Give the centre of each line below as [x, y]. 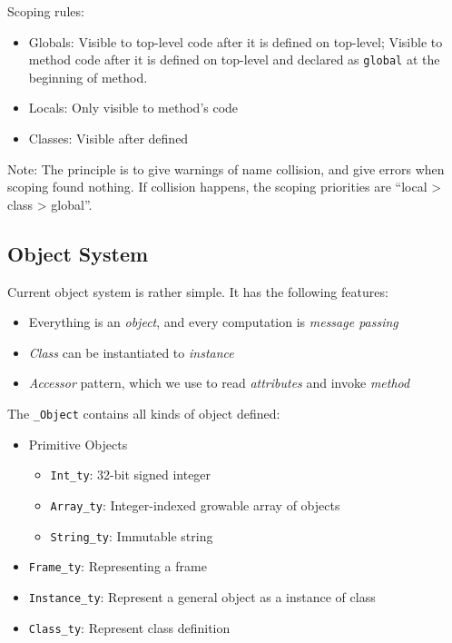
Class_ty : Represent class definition [129, 627]
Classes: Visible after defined [108, 138]
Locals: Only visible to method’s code [133, 108]
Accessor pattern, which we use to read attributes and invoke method [219, 383]
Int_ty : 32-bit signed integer [131, 475]
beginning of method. [88, 77]
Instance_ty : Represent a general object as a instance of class [202, 596]
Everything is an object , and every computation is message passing [213, 322]
